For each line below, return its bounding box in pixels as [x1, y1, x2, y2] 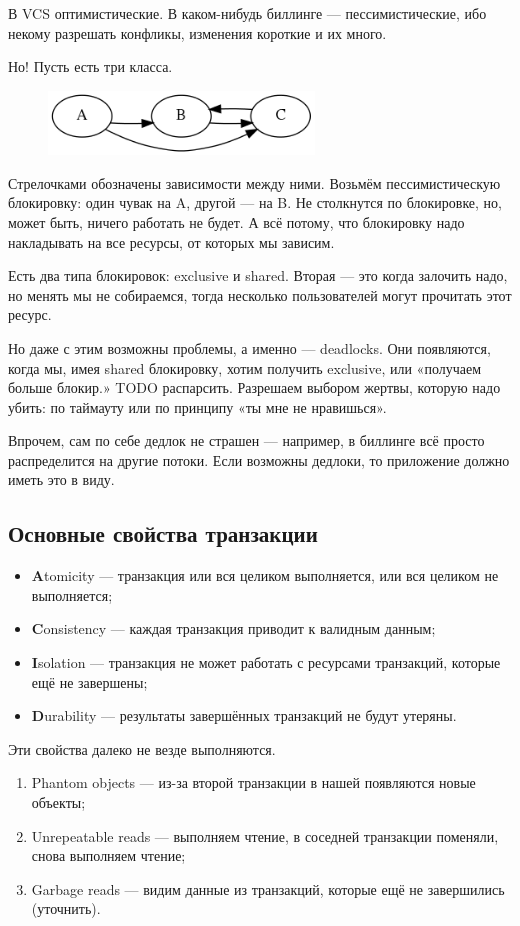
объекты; [31, 792, 86, 813]
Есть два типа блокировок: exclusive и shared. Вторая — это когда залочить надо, [8, 265, 508, 286]
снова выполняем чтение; [31, 845, 186, 866]
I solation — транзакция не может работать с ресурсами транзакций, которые [31, 652, 501, 673]
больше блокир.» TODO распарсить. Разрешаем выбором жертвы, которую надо [8, 377, 501, 398]
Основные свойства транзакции [8, 518, 318, 549]
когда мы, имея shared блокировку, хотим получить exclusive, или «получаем [8, 357, 482, 378]
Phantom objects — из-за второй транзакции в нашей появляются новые [31, 772, 476, 793]
